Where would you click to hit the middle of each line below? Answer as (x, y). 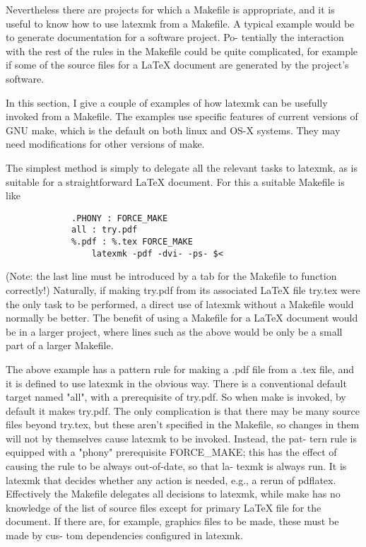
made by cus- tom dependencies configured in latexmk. (124, 535)
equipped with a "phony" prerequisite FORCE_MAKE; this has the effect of (171, 452)
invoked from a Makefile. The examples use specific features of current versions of (182, 116)
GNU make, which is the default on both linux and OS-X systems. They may (173, 130)
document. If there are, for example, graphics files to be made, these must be (172, 521)
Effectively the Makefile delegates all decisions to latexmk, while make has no (173, 494)
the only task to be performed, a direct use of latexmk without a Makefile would (180, 304)
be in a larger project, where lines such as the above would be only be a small (174, 331)
